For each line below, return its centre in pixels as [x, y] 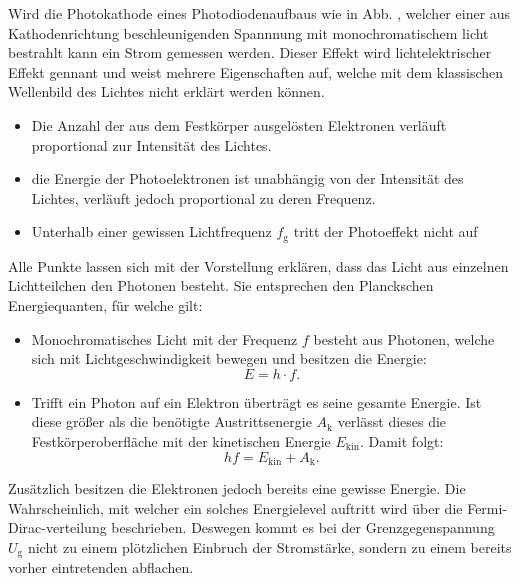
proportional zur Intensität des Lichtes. [151, 144]
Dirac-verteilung [57, 527]
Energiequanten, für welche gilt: [105, 304]
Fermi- [487, 507]
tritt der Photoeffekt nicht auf [385, 231]
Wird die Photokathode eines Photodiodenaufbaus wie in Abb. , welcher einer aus [259, 13]
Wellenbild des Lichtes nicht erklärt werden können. [166, 91]
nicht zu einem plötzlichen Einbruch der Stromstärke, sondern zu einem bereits [269, 546]
